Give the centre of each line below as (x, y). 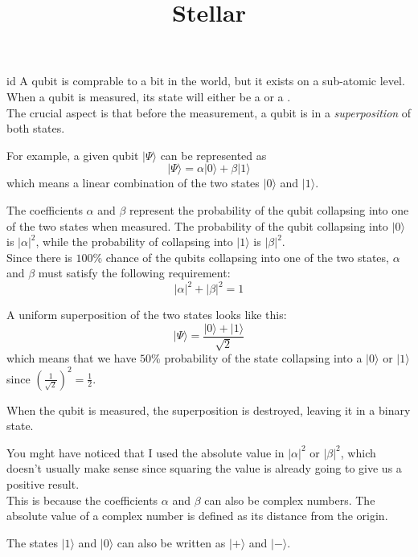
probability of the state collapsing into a (263, 358)
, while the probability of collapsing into (134, 242)
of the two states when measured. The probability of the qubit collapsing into (197, 225)
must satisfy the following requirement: (134, 273)
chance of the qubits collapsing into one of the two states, (247, 257)
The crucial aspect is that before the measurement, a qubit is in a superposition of (209, 112)
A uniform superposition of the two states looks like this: (147, 315)
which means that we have (72, 358)
